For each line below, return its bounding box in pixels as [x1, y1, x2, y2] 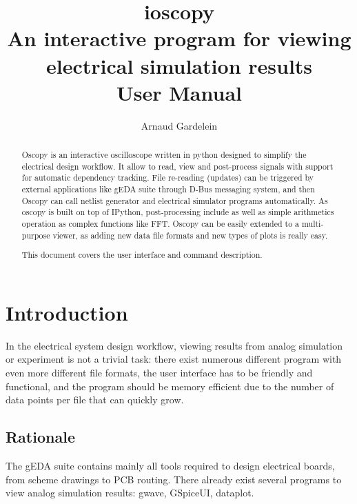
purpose [21, 229, 50, 241]
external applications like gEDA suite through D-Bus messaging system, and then [21, 183, 315, 195]
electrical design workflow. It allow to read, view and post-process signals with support [21, 160, 334, 172]
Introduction [6, 298, 128, 326]
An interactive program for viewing [7, 24, 351, 52]
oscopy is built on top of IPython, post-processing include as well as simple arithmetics [21, 206, 334, 218]
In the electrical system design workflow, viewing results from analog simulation [6, 338, 343, 352]
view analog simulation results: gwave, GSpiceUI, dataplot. [6, 485, 254, 500]
